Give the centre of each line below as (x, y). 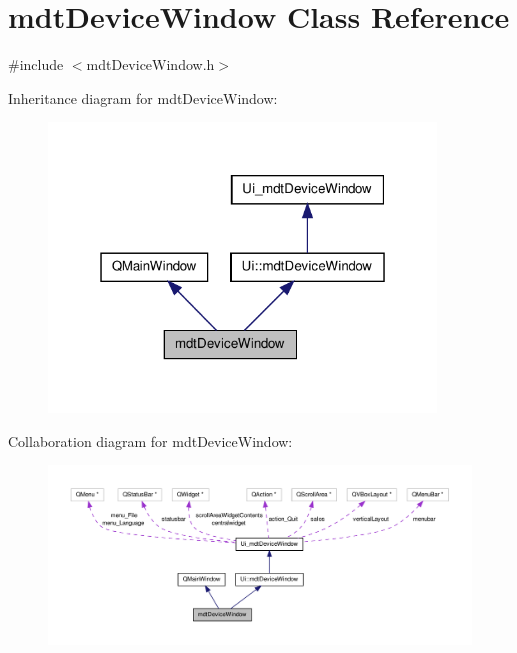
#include (36, 64)
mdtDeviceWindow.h (150, 64)
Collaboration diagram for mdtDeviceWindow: (150, 440)
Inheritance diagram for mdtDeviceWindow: (143, 97)
